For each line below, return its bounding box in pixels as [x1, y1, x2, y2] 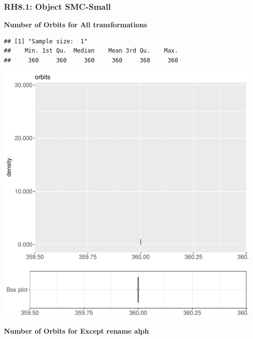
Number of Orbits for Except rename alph [4, 326, 149, 336]
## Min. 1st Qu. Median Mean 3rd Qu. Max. [4, 47, 178, 55]
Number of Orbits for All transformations [4, 19, 147, 30]
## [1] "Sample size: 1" [4, 38, 88, 45]
